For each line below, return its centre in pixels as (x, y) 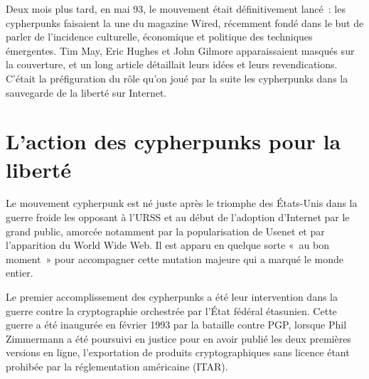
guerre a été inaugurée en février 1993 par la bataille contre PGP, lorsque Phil (176, 325)
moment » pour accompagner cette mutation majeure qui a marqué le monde (175, 258)
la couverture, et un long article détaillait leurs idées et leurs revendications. (172, 64)
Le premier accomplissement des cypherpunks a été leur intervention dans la (172, 297)
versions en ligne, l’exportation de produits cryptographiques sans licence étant (178, 352)
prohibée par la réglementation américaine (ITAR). (117, 366)
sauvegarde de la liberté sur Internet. (86, 92)
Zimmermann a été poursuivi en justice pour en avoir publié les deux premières (178, 338)
